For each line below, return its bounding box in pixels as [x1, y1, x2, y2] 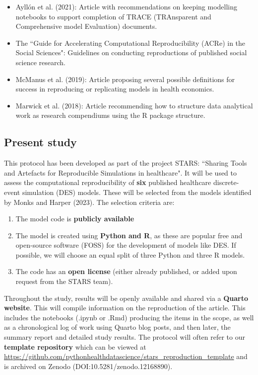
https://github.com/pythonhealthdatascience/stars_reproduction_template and [4, 351, 248, 362]
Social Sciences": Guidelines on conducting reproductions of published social [15, 47, 247, 58]
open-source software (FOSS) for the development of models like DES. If [15, 240, 236, 250]
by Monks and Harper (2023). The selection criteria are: [4, 196, 175, 207]
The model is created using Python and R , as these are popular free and [15, 230, 243, 240]
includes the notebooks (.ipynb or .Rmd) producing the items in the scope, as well [4, 312, 254, 322]
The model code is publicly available [15, 213, 134, 224]
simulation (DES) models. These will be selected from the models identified [22, 187, 252, 197]
